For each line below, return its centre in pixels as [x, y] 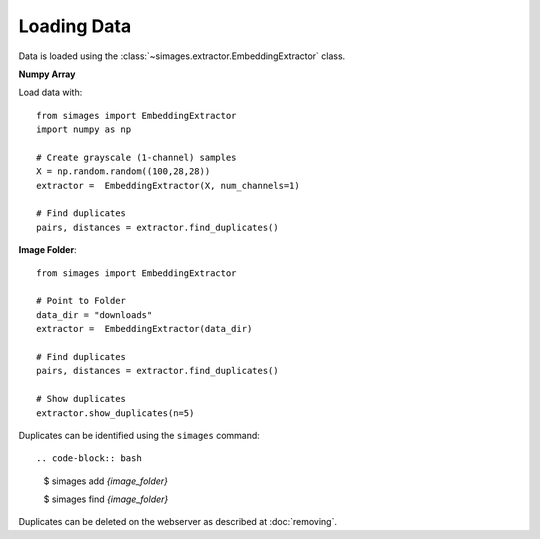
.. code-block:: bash [89, 458]
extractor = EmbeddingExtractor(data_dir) [144, 329]
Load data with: [50, 92]
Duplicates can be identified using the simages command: [139, 435]
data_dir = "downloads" [94, 314]
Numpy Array [47, 74]
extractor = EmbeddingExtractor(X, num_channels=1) [168, 185]
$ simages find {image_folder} [106, 499]
